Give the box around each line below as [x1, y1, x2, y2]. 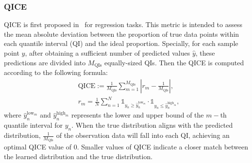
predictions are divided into [4, 57, 86, 67]
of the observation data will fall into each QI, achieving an [56, 130, 230, 140]
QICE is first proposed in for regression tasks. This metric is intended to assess [4, 19, 243, 30]
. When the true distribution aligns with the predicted [71, 120, 233, 130]
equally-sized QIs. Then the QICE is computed [104, 57, 244, 67]
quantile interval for [4, 120, 63, 130]
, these [195, 48, 215, 58]
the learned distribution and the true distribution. [4, 151, 153, 161]
